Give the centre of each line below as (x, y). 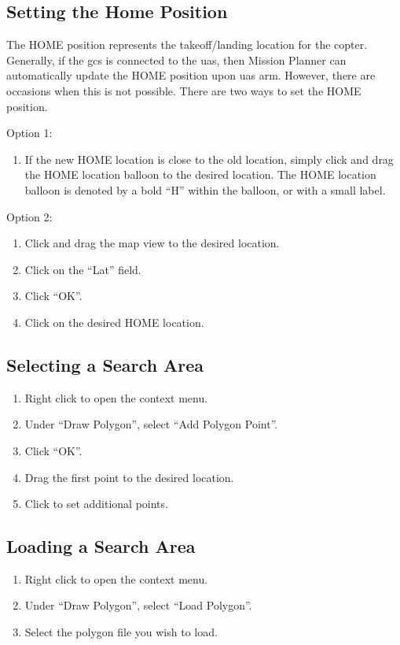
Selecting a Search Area (105, 364)
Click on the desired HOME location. (114, 322)
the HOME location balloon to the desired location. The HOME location (200, 174)
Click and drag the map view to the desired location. (152, 243)
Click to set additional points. (96, 504)
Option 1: (29, 133)
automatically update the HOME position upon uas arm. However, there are (191, 75)
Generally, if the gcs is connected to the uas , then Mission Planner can (176, 59)
